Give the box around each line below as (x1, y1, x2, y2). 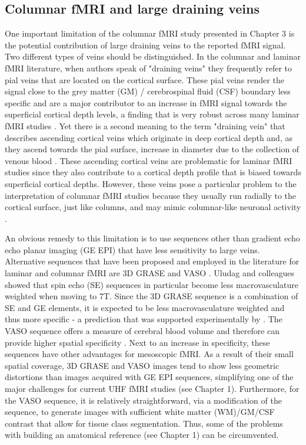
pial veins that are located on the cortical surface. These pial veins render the (5, 73, 284, 86)
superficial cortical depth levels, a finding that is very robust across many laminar (5, 108, 300, 120)
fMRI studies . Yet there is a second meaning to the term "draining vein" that (5, 119, 285, 132)
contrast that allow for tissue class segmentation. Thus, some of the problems (5, 417, 283, 429)
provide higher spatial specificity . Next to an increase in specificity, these (5, 336, 270, 348)
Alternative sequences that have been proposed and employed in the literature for (5, 255, 300, 267)
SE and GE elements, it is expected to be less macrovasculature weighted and (5, 301, 285, 313)
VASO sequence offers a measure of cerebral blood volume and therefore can (5, 325, 280, 337)
